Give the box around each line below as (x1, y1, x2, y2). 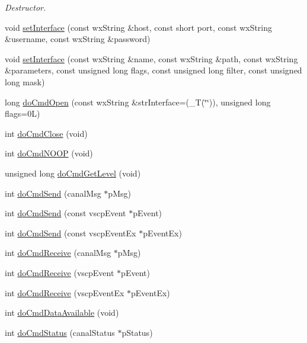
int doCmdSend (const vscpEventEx (5, 226, 136, 239)
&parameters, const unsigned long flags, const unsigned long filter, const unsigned (5, 64, 302, 76)
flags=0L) (5, 107, 40, 120)
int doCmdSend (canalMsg (5, 187, 101, 199)
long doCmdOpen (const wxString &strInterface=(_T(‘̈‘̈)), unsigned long (5, 95, 271, 108)
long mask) (5, 75, 45, 88)
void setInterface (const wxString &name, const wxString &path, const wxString (5, 52, 298, 65)
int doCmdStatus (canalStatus (5, 326, 115, 338)
